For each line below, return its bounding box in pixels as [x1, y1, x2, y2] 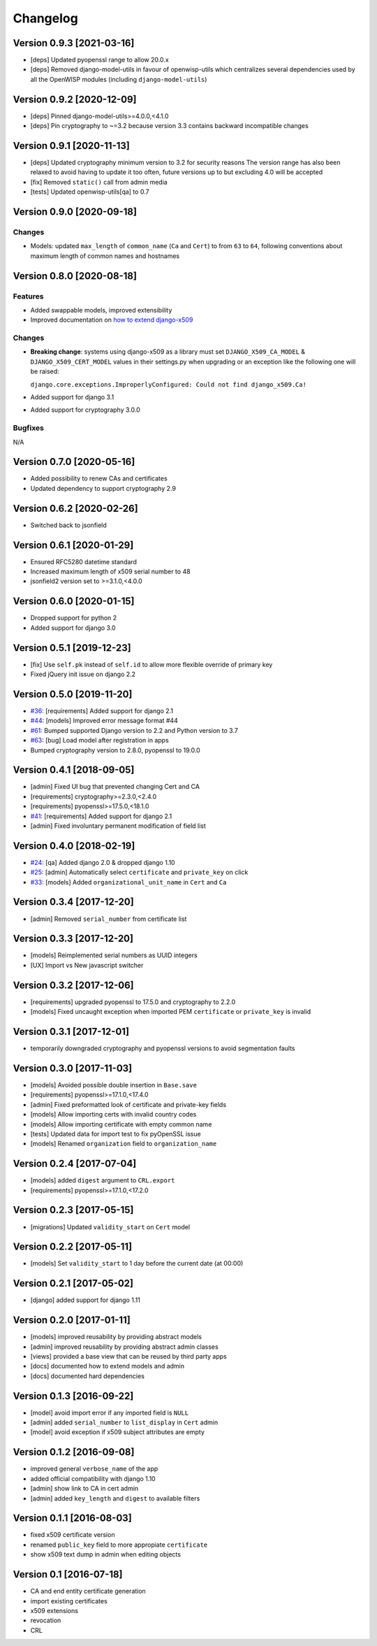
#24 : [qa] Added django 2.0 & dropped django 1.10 [30, 858, 175, 866]
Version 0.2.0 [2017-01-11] [13, 1315, 131, 1326]
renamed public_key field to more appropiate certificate [30, 1540, 208, 1549]
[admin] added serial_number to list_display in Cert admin [30, 1418, 219, 1426]
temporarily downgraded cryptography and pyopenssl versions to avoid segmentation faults [30, 1044, 295, 1052]
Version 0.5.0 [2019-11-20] [13, 688, 133, 700]
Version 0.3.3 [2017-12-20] [13, 933, 134, 945]
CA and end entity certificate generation [30, 1587, 146, 1596]
